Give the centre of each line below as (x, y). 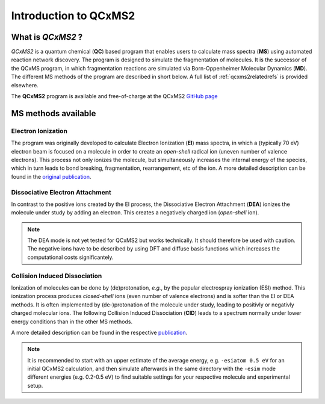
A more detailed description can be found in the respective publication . (99, 332)
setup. (35, 385)
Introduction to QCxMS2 (73, 16)
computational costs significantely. (70, 257)
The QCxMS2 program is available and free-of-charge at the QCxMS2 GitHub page (114, 96)
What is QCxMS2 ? (47, 37)
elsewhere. (25, 85)
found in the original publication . (51, 176)
